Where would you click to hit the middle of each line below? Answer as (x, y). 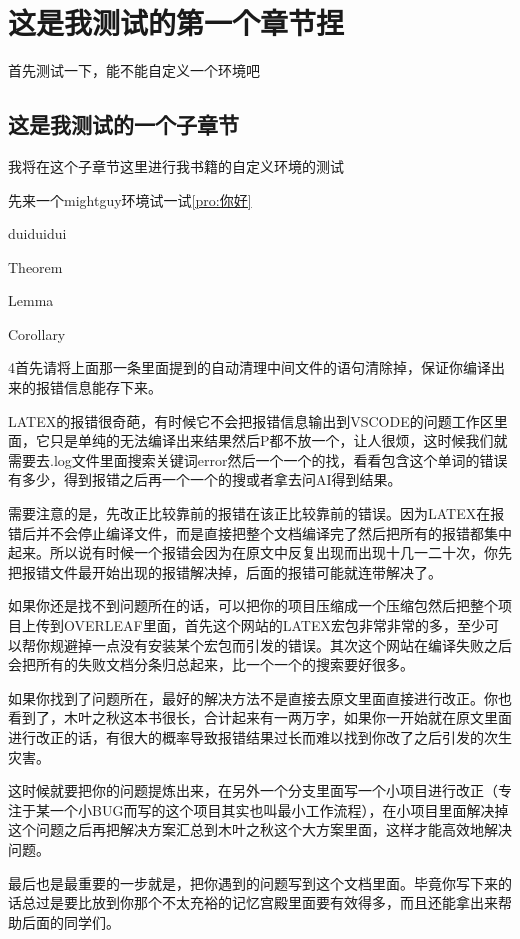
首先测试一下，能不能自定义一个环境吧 (134, 70)
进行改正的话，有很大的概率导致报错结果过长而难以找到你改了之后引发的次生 (260, 736)
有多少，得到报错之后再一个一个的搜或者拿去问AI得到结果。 (205, 479)
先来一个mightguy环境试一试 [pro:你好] (130, 199)
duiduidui (37, 233)
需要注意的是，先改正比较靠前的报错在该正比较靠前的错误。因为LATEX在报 (256, 513)
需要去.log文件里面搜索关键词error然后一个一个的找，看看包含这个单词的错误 (258, 459)
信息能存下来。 (112, 387)
